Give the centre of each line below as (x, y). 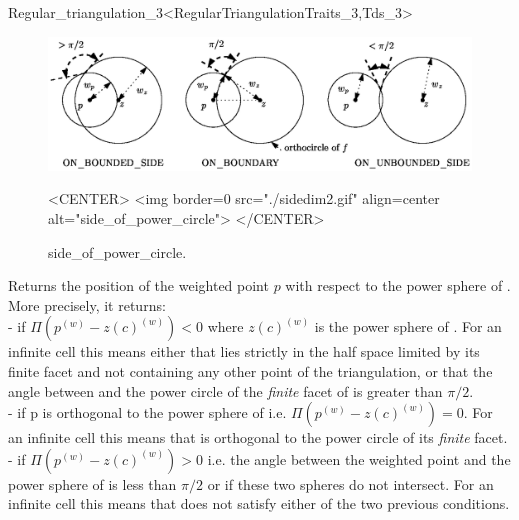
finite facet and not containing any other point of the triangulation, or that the (250, 370)
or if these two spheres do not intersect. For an (350, 483)
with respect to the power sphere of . (398, 285)
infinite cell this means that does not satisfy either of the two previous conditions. (259, 503)
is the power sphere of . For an (408, 326)
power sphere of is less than (92, 483)
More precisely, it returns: (87, 304)
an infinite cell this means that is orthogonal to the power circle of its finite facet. (258, 437)
